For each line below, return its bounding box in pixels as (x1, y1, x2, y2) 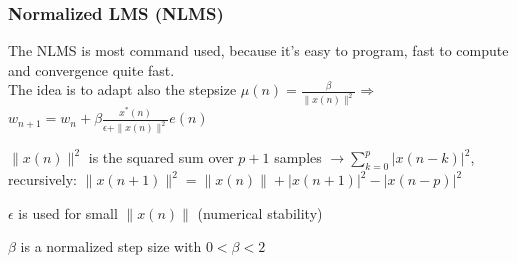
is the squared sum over (88, 147, 234, 168)
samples (274, 147, 322, 168)
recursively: (8, 169, 77, 189)
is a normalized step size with (20, 236, 202, 257)
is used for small (18, 202, 118, 223)
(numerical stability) (197, 202, 323, 223)
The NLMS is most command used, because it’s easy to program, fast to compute (8, 40, 509, 61)
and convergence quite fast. (8, 59, 175, 80)
